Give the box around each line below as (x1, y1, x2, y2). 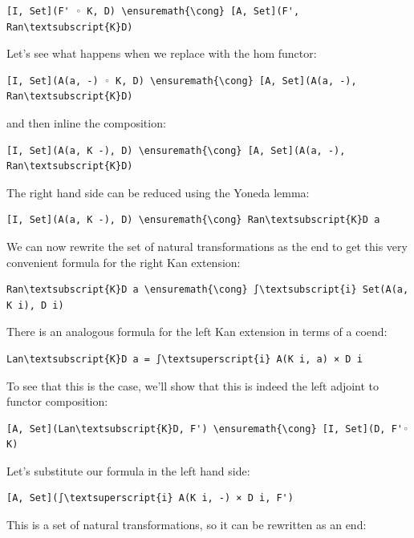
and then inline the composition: (6, 114, 166, 131)
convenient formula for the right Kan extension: (6, 253, 241, 270)
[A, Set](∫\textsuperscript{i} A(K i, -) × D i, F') (6, 492, 294, 504)
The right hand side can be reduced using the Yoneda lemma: (6, 184, 310, 200)
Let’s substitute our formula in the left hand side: (6, 462, 250, 479)
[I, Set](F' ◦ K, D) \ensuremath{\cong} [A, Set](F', (6, 6, 300, 17)
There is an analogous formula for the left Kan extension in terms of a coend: (6, 323, 388, 340)
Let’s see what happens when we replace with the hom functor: (6, 45, 317, 62)
